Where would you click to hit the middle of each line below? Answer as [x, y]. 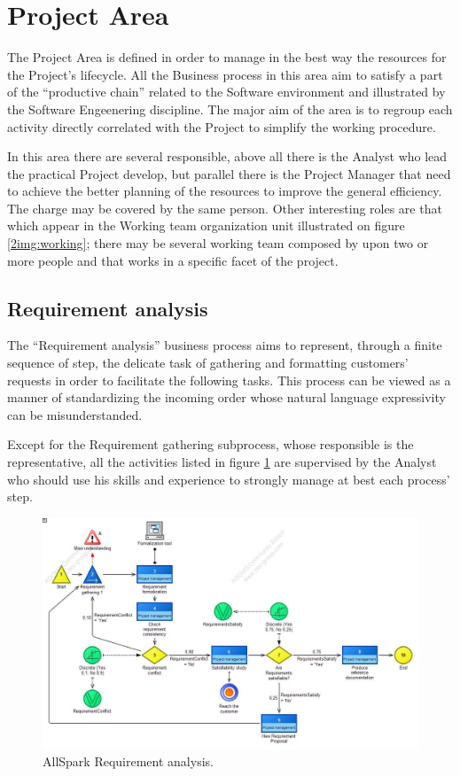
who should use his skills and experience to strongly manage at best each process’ [229, 479]
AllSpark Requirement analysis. [128, 761]
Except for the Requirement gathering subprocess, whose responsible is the [211, 444]
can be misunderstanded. [75, 414]
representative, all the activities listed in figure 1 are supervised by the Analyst [222, 462]
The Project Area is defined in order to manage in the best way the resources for [227, 57]
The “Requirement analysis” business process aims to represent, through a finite [225, 345]
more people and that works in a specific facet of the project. [173, 260]
